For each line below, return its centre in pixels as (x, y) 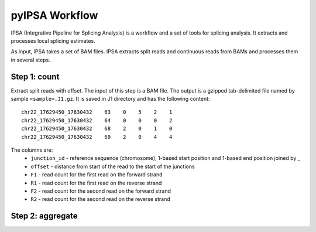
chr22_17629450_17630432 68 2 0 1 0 (97, 129)
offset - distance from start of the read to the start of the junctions (113, 166)
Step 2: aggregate (44, 216)
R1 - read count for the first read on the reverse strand (96, 183)
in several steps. (31, 60)
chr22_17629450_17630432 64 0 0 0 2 (97, 120)
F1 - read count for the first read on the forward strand (97, 175)
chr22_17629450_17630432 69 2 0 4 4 (97, 137)
